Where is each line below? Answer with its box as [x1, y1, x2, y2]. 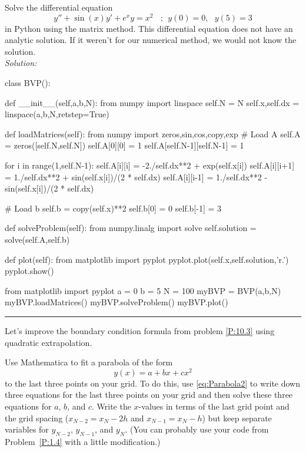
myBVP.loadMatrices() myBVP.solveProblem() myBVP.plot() [5, 296, 228, 308]
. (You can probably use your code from [125, 423, 269, 435]
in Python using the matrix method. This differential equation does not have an [5, 22, 293, 34]
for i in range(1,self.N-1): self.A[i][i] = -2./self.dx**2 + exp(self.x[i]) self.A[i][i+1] [5, 159, 295, 171]
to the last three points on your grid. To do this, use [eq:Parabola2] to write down [5, 377, 301, 389]
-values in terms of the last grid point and [138, 400, 290, 412]
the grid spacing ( [5, 411, 69, 424]
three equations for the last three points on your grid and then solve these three [5, 388, 293, 401]
